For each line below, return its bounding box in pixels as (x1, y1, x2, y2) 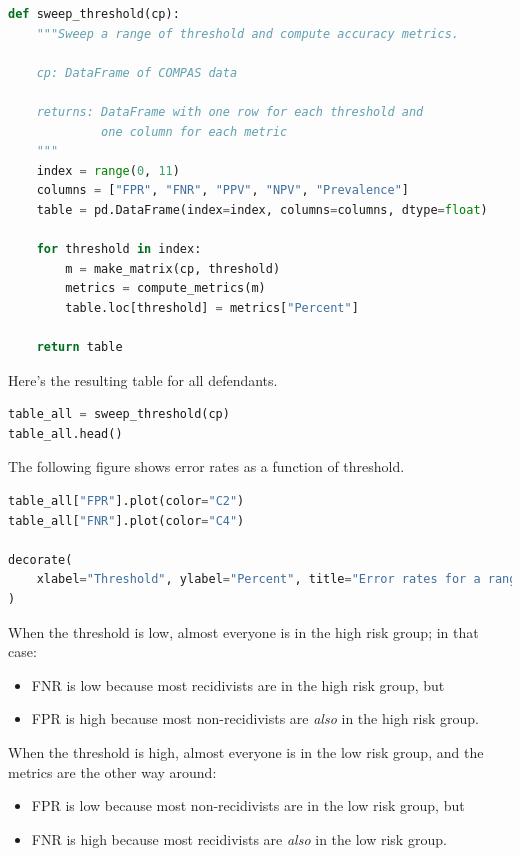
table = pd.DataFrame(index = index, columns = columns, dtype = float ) (36, 202, 488, 217)
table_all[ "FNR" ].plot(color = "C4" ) (8, 513, 245, 528)
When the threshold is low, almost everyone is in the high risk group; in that (8, 621, 479, 642)
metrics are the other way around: (8, 761, 217, 782)
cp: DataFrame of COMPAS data (36, 65, 238, 80)
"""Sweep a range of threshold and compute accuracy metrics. (36, 26, 460, 41)
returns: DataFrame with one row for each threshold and (36, 104, 424, 119)
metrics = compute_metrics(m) (65, 281, 266, 296)
